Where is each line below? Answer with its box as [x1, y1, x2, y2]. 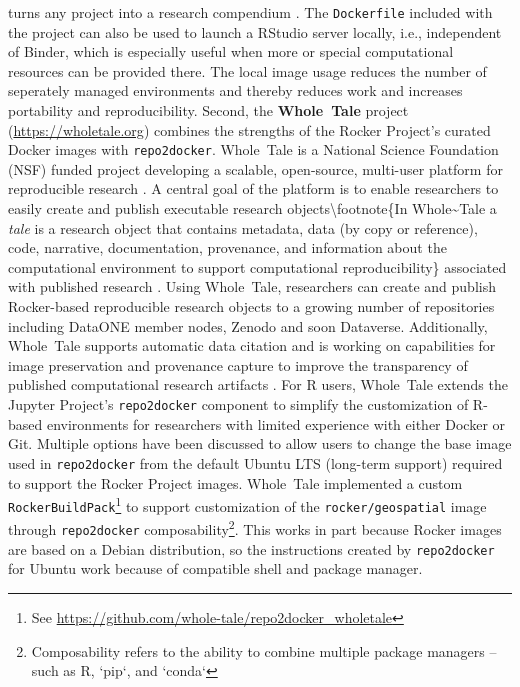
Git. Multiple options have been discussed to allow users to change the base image [8, 433, 512, 454]
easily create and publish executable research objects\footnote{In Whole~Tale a [8, 198, 497, 219]
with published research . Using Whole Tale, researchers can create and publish [8, 276, 496, 297]
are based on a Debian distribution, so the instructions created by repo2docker [8, 538, 495, 559]
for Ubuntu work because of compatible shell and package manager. [8, 558, 423, 579]
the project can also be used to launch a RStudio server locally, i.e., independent [8, 21, 502, 42]
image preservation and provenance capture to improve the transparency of [8, 354, 468, 375]
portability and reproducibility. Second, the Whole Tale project [8, 100, 409, 121]
